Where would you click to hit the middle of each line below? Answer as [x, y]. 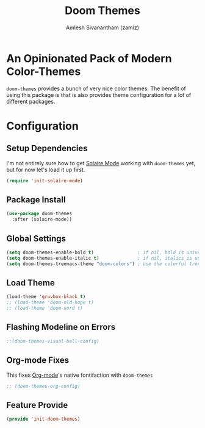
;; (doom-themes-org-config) [43, 386]
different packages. [31, 101]
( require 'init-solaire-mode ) [45, 180]
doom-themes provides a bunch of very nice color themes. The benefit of [96, 88]
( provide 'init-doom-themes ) [43, 419]
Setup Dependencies [47, 148]
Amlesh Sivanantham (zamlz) [103, 27]
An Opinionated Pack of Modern [89, 58]
